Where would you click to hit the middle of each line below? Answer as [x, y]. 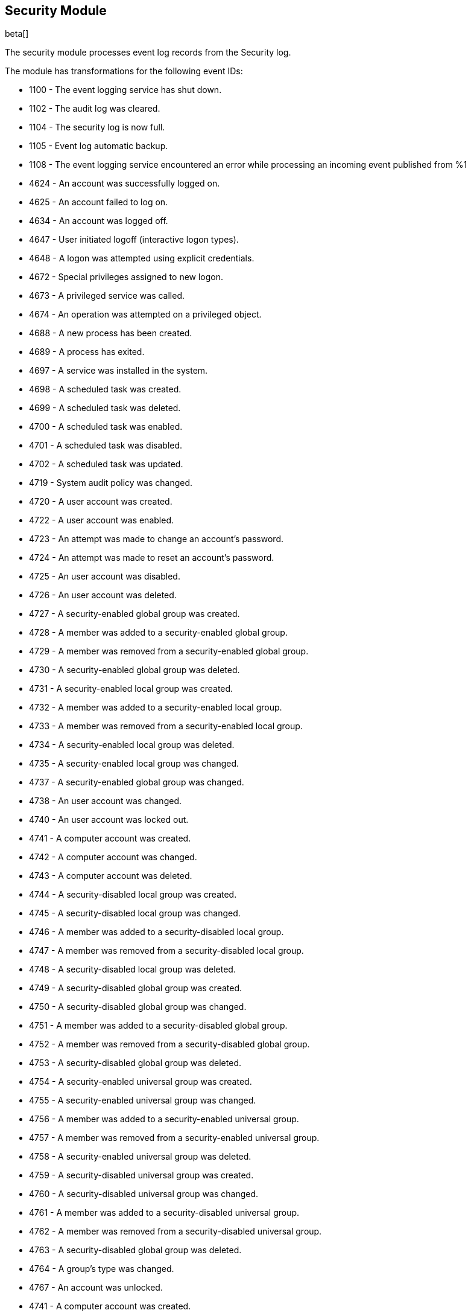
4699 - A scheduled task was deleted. [105, 408]
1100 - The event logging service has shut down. [125, 90]
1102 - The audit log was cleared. [95, 109]
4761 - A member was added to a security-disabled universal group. [164, 1213]
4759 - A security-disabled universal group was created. [141, 1175]
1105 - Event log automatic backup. [99, 146]
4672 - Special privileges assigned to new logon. [126, 277]
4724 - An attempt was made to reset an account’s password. [152, 558]
